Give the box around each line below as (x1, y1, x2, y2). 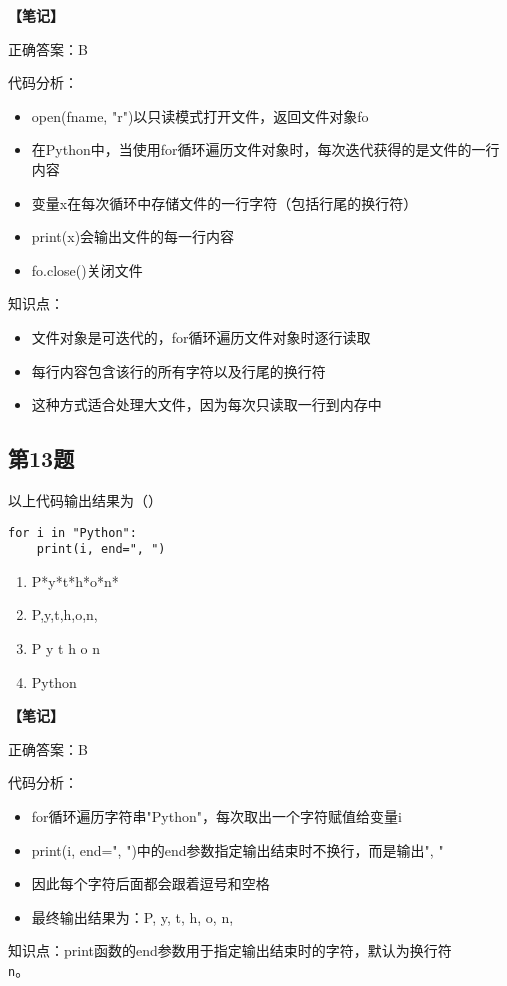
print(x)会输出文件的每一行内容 (31, 226, 235, 247)
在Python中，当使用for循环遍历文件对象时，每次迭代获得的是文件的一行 (31, 139, 500, 160)
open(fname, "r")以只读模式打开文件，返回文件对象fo (31, 105, 369, 126)
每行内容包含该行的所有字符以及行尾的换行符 (31, 360, 326, 381)
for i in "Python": (8, 525, 137, 540)
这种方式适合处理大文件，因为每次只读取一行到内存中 (31, 394, 382, 415)
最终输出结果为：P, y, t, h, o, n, (31, 906, 234, 927)
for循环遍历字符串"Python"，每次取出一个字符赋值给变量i (31, 805, 402, 826)
